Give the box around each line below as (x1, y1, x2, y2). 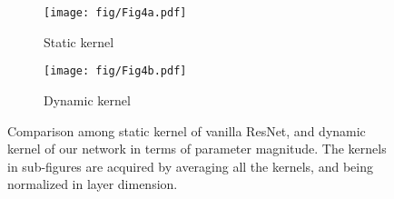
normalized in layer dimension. (7, 174, 178, 194)
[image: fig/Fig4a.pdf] (44, 6, 187, 19)
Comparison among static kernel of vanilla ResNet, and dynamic (7, 121, 366, 140)
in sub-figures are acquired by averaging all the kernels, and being (7, 156, 373, 175)
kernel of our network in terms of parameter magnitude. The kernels (7, 139, 387, 158)
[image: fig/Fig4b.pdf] (44, 65, 187, 78)
